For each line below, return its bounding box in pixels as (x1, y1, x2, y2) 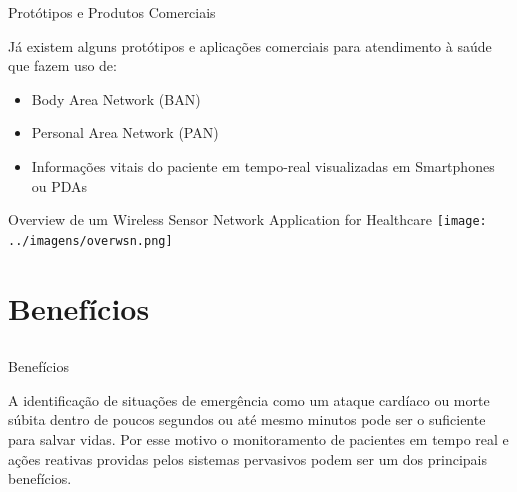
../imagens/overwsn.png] (8, 233, 173, 248)
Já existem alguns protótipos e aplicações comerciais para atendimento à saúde (8, 35, 492, 56)
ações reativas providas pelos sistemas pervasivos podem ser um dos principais (8, 448, 488, 469)
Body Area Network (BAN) (31, 88, 201, 109)
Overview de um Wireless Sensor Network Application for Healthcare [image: (8, 209, 487, 230)
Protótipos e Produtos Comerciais (8, 2, 216, 22)
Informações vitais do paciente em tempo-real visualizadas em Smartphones (31, 155, 495, 176)
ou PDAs (31, 175, 88, 196)
